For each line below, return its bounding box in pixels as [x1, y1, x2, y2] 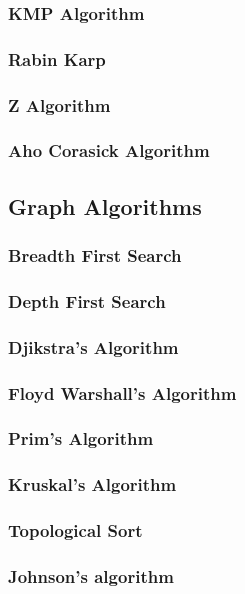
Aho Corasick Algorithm [8, 138, 210, 163]
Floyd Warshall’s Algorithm [8, 380, 237, 405]
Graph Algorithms [8, 190, 202, 221]
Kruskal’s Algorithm [8, 472, 177, 497]
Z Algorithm [8, 92, 111, 117]
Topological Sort [8, 518, 143, 543]
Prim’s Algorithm [8, 426, 154, 451]
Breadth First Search [8, 243, 182, 268]
